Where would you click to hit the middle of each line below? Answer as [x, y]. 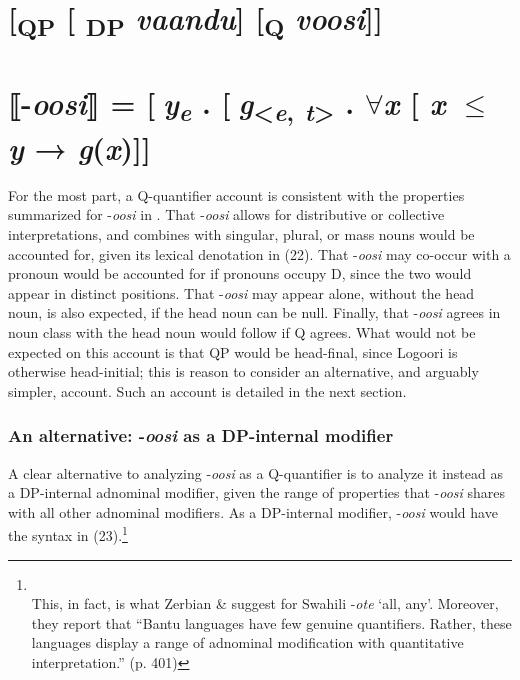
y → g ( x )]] [79, 147]
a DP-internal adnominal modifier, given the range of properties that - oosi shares [257, 492]
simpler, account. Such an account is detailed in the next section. [207, 390]
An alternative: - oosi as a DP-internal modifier [201, 435]
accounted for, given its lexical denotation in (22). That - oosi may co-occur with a [259, 253]
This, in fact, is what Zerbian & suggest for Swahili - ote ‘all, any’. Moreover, [265, 603]
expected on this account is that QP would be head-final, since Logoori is [233, 351]
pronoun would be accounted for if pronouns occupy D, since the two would [240, 273]
